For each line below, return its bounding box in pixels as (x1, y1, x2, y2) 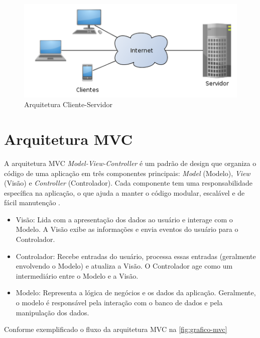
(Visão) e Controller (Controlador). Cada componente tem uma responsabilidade (4, 178, 253, 188)
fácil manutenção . (4, 197, 61, 208)
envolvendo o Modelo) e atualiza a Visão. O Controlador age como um (16, 261, 233, 271)
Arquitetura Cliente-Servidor (24, 99, 112, 110)
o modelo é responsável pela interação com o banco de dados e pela (16, 297, 223, 308)
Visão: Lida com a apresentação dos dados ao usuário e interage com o (16, 214, 233, 224)
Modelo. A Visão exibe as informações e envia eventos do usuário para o (16, 224, 238, 234)
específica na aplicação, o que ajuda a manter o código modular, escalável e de (4, 187, 245, 198)
